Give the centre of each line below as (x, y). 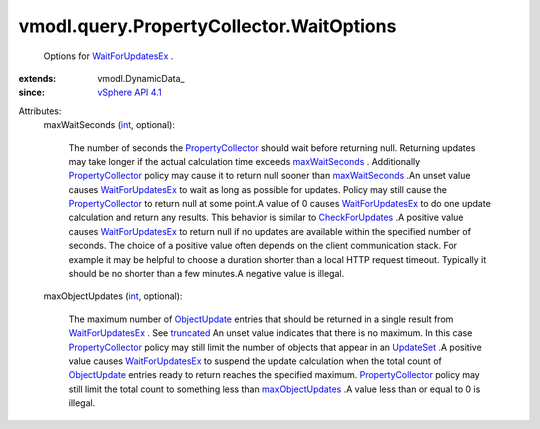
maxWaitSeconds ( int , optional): (109, 125)
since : (31, 92)
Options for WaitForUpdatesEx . (108, 56)
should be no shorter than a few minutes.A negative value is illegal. (206, 274)
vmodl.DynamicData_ (141, 78)
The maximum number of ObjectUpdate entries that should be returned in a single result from (261, 319)
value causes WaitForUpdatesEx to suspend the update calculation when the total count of (255, 361)
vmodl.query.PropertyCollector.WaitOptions (207, 26)
